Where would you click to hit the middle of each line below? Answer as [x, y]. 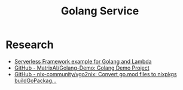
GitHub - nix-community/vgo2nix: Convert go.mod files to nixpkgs [95, 74]
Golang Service [100, 11]
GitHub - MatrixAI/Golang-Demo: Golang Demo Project [82, 68]
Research [30, 45]
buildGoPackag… [35, 80]
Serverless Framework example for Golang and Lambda [83, 61]
